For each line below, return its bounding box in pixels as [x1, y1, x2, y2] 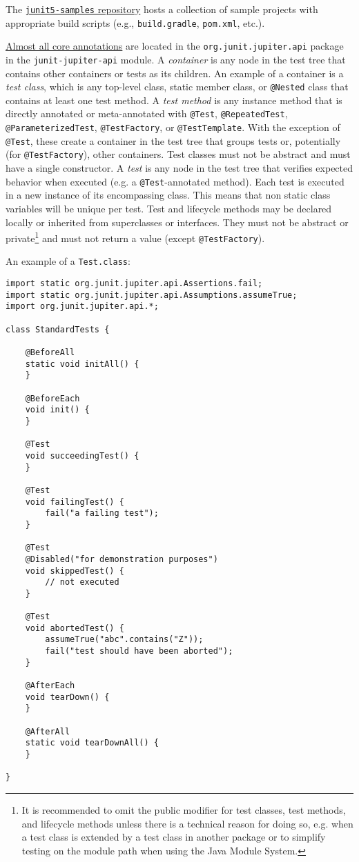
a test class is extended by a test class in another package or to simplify [21, 830, 326, 844]
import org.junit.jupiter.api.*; [6, 301, 159, 312]
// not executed [45, 577, 119, 588]
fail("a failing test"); [45, 508, 159, 519]
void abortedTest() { [25, 623, 124, 633]
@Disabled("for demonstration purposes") [25, 554, 218, 564]
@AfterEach [25, 681, 75, 691]
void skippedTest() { [25, 565, 124, 576]
